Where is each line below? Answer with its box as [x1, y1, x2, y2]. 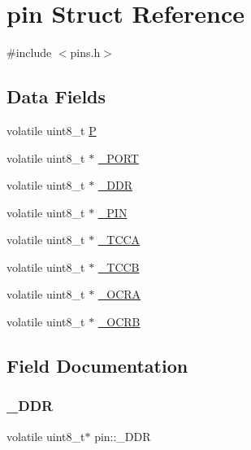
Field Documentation [6, 353, 188, 378]
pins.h [70, 44, 101, 61]
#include [6, 44, 52, 61]
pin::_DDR [94, 427, 151, 444]
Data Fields [6, 84, 106, 109]
